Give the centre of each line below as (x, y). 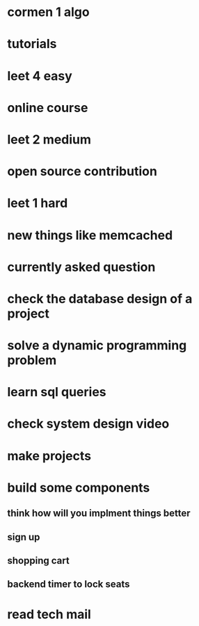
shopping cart (38, 560)
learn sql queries (57, 392)
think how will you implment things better (99, 514)
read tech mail (49, 614)
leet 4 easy (40, 76)
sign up (24, 537)
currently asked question (81, 267)
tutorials (32, 44)
